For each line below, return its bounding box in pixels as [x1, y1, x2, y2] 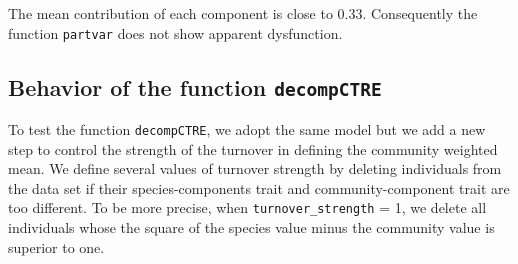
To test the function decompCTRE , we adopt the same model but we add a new [8, 119, 486, 140]
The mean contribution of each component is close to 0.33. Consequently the [8, 3, 478, 23]
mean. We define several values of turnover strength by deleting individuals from [8, 158, 502, 179]
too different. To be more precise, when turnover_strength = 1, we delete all [8, 197, 487, 218]
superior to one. [8, 236, 105, 257]
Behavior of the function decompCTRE [8, 71, 382, 102]
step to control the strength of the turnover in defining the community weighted [8, 138, 498, 159]
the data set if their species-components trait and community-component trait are [8, 177, 510, 198]
